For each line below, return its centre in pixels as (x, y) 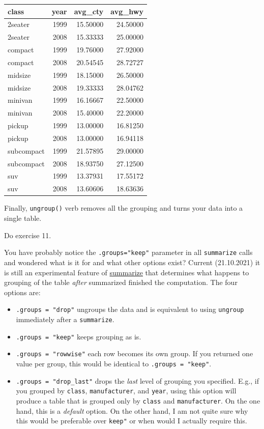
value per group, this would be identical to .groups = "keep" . (114, 363)
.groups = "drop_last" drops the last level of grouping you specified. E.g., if (138, 380)
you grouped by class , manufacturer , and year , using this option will (126, 391)
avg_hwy (127, 11)
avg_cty (89, 11)
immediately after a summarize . (65, 319)
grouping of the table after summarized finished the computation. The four (121, 282)
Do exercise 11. (28, 235)
